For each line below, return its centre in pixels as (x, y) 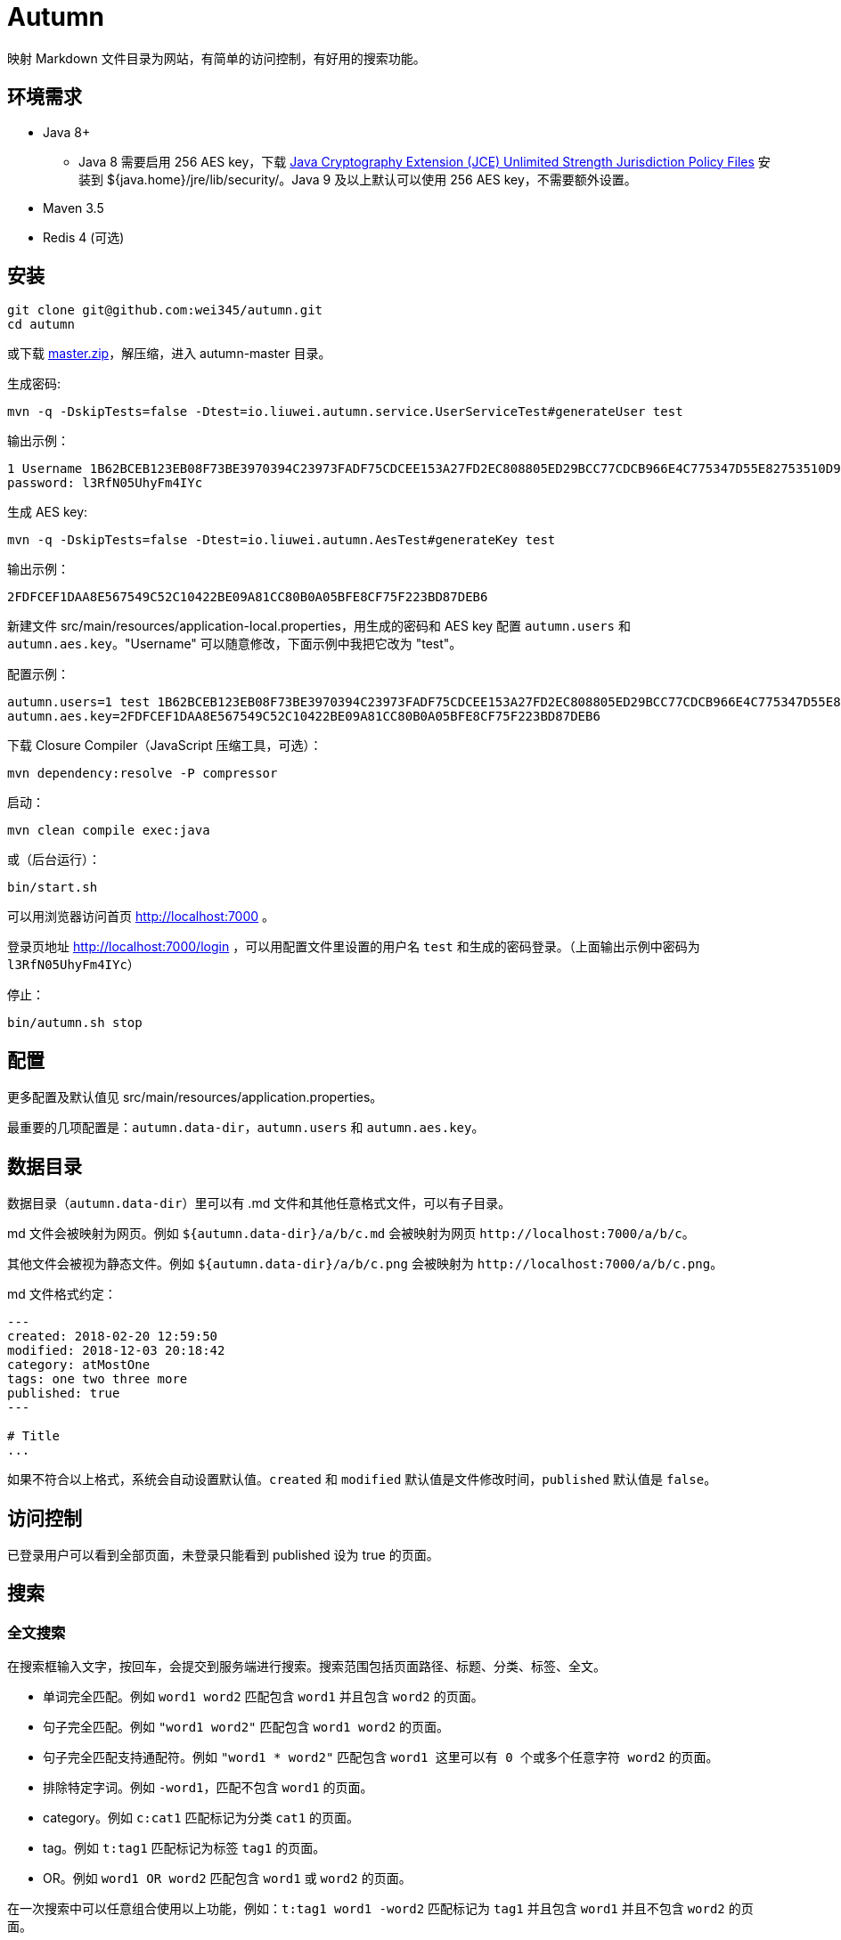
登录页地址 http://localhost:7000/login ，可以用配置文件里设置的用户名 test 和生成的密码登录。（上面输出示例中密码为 (354, 947)
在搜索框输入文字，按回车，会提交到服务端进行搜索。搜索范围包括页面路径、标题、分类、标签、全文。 (306, 1667)
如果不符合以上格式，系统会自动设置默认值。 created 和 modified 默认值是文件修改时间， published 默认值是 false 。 (362, 1479)
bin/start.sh (53, 888)
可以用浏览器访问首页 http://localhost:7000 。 (141, 917)
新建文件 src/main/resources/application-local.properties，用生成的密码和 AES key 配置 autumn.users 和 (319, 626)
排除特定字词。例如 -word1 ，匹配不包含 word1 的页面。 (208, 1788)
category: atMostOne (79, 1365)
